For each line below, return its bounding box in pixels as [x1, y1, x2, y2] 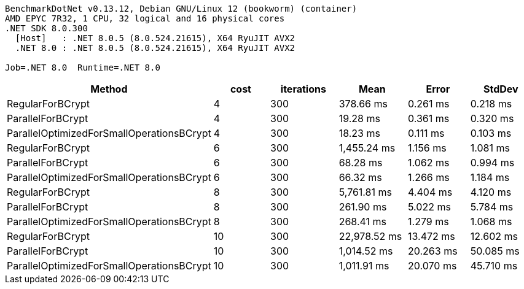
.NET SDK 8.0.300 [5, 23, 88, 33]
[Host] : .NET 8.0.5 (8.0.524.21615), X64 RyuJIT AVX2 [15, 33, 295, 43]
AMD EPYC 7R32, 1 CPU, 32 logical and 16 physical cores [5, 13, 285, 23]
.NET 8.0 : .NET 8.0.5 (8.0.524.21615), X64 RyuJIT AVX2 [15, 43, 295, 53]
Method [90, 83, 128, 95]
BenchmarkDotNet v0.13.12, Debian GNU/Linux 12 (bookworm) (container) [5, 4, 358, 13]
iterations [280, 83, 326, 95]
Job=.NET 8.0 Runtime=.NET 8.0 [5, 63, 160, 72]
